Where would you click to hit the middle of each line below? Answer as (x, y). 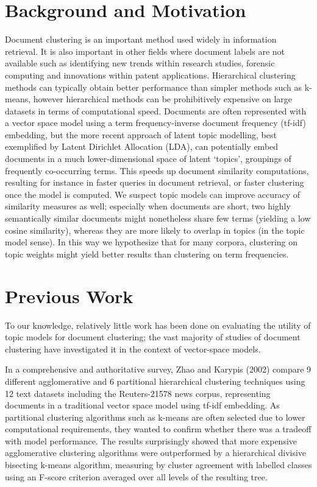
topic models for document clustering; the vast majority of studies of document (153, 337)
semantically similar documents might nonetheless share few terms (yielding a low (158, 218)
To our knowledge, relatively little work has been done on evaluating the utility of (158, 325)
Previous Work (69, 296)
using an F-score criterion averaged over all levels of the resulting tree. (136, 476)
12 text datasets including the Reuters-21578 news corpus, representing (138, 393)
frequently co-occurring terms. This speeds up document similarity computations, (157, 170)
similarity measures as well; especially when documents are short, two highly (148, 206)
